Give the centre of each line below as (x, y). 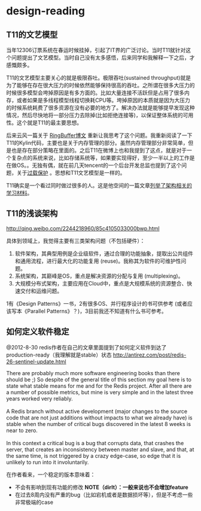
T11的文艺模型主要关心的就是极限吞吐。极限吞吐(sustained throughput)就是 (99, 78)
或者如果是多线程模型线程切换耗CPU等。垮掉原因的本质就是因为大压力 (103, 100)
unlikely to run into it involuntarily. (48, 462)
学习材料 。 (19, 193)
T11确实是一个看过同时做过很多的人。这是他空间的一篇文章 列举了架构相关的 (99, 185)
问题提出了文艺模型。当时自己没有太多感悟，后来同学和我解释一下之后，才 (103, 57)
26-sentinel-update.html (36, 361)
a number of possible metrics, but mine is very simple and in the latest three (100, 392)
